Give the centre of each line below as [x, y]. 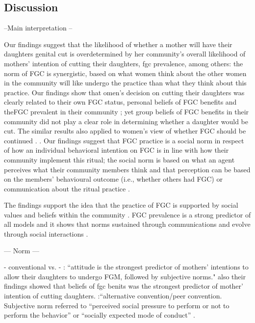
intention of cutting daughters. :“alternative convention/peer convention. [113, 296]
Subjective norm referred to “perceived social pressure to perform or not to [117, 305]
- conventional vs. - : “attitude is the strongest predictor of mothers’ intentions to [126, 267]
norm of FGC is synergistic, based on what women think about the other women [125, 73]
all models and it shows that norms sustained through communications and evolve [127, 224]
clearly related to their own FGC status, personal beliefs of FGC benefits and [120, 102]
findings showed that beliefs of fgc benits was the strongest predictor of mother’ [124, 286]
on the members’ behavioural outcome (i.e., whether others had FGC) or [113, 179]
